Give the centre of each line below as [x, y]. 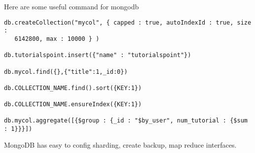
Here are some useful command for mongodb [72, 6]
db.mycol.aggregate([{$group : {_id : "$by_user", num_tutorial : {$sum [126, 121]
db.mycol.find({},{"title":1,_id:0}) [66, 72]
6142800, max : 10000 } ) [57, 39]
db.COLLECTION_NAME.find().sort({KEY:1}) [73, 88]
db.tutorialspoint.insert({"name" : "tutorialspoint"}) [98, 55]
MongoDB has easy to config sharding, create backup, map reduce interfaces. [120, 144]
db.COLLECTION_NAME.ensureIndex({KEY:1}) [73, 105]
